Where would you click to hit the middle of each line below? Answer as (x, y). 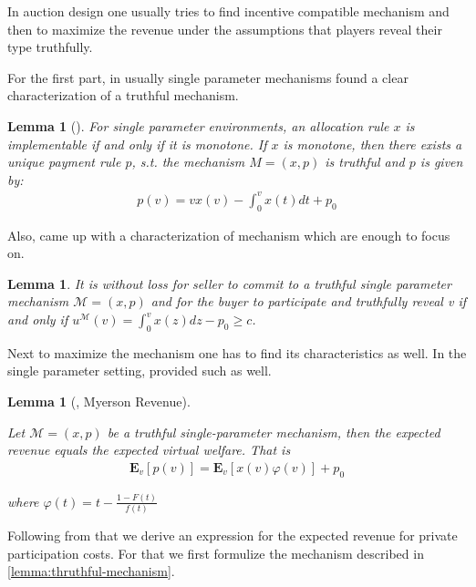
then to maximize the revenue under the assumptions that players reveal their (225, 29)
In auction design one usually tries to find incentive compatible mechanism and (228, 11)
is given (441, 162)
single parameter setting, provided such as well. (140, 371)
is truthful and (365, 162)
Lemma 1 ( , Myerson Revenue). (99, 402)
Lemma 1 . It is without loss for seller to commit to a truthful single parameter (229, 283)
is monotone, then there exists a (373, 144)
